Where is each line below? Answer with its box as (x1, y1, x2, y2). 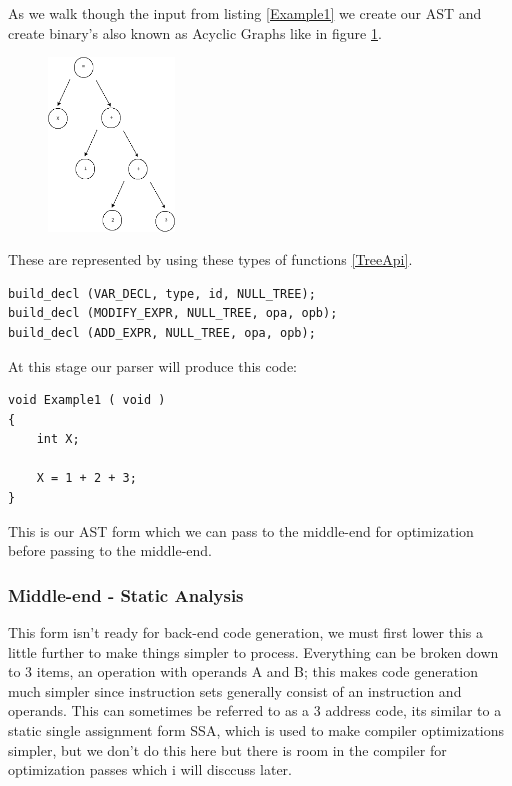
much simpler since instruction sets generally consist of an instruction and (8, 680, 462, 701)
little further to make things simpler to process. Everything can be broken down (8, 641, 499, 662)
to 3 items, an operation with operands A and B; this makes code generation (8, 661, 478, 682)
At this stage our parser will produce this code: (8, 355, 298, 376)
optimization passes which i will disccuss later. (8, 759, 292, 780)
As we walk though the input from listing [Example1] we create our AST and (8, 3, 482, 23)
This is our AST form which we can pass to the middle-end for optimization (8, 520, 474, 541)
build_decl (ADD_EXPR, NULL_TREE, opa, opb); (8, 325, 316, 340)
